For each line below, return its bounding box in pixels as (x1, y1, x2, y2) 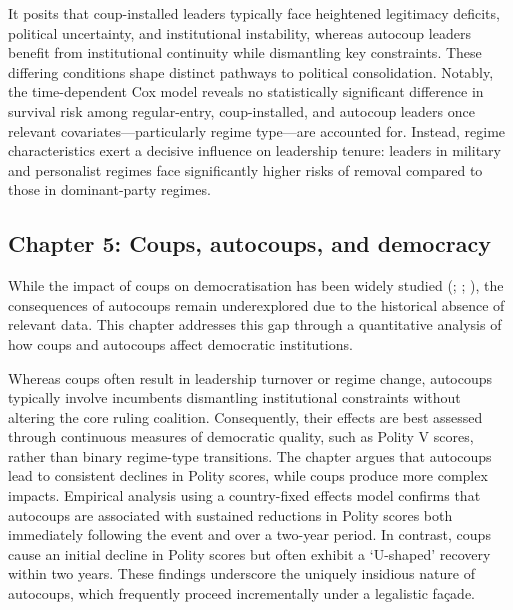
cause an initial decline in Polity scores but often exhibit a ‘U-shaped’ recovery (8, 543, 491, 564)
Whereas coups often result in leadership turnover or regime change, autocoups (8, 367, 493, 388)
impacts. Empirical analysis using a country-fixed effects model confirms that (8, 485, 481, 506)
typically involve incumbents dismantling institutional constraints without (8, 387, 461, 408)
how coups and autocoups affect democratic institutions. (8, 333, 353, 354)
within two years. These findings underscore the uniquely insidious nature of (8, 563, 475, 584)
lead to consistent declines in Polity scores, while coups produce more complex (8, 465, 488, 486)
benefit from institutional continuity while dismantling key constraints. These (8, 42, 482, 63)
